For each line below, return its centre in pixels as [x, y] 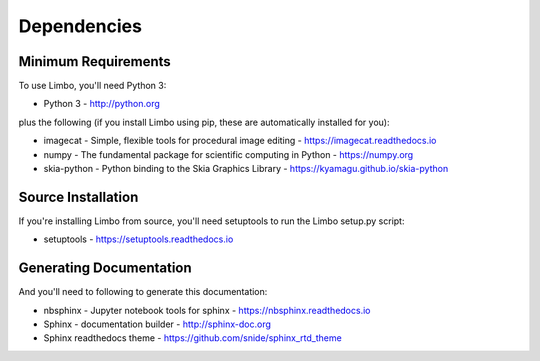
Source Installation [78, 196]
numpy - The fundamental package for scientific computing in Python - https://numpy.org [228, 154]
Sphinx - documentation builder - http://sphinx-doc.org [157, 324]
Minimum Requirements [95, 61]
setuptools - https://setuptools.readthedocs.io [138, 239]
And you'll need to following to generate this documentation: [143, 292]
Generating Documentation [105, 268]
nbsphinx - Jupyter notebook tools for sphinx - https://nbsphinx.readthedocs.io [207, 310]
